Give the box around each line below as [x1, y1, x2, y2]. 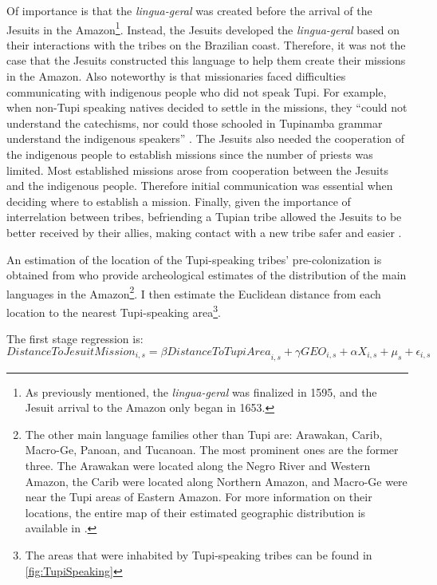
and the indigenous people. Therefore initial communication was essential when [6, 177, 393, 194]
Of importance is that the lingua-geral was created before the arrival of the [6, 2, 372, 18]
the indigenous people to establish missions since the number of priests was [6, 146, 373, 162]
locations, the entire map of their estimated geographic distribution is [25, 504, 366, 520]
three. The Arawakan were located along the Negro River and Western [25, 457, 371, 474]
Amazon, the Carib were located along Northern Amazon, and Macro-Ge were [25, 472, 407, 489]
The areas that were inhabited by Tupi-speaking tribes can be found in [25, 546, 372, 563]
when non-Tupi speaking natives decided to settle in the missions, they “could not [6, 99, 407, 116]
